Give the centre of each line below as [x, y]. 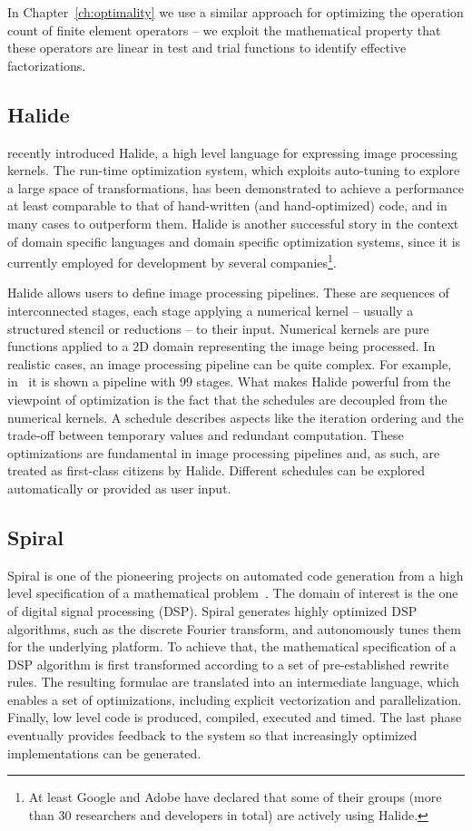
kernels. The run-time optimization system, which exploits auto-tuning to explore [234, 170]
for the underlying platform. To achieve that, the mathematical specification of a [232, 646]
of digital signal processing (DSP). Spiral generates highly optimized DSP [212, 610]
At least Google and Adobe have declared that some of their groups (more [235, 797]
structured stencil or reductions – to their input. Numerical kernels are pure [218, 328]
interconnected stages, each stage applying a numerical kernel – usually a [211, 310]
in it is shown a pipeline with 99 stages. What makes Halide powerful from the [229, 381]
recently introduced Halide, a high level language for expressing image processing [232, 152]
